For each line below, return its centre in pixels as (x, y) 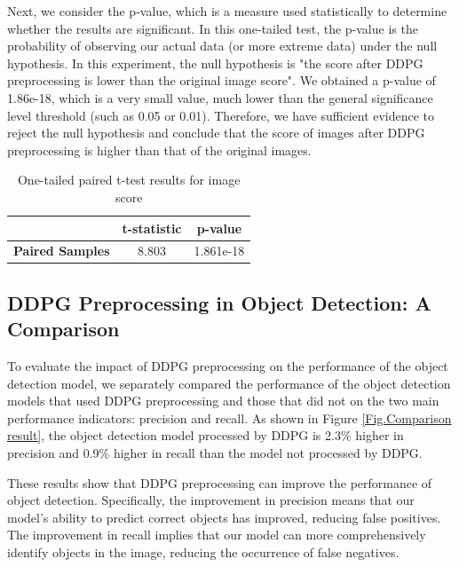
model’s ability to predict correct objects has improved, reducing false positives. (224, 517)
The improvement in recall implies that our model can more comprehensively (217, 535)
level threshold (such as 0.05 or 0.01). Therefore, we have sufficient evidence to (221, 115)
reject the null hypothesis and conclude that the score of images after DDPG (216, 133)
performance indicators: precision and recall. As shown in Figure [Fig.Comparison (229, 417)
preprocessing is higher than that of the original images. (159, 150)
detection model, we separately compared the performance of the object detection (229, 383)
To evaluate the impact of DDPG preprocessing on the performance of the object (228, 366)
